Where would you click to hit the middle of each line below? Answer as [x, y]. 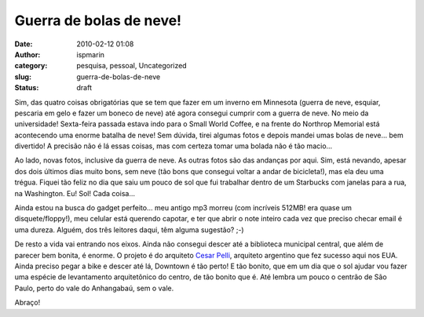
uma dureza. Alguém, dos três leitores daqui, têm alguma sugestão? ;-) [129, 230]
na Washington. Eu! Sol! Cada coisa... [75, 193]
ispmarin [91, 54]
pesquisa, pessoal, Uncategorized [132, 66]
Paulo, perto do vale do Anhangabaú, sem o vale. [94, 288]
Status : [27, 88]
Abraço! [27, 303]
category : [31, 66]
